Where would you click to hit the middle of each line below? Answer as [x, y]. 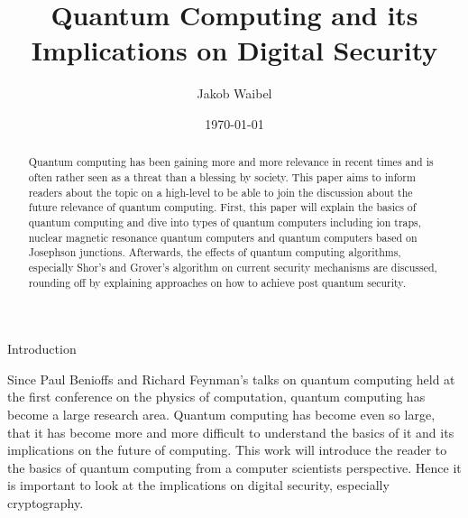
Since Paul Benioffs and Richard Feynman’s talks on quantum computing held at [231, 379]
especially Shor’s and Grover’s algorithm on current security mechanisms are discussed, [233, 267]
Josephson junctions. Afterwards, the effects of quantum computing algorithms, [215, 252]
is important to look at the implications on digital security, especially [198, 485]
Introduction [42, 349]
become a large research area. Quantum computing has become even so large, [221, 414]
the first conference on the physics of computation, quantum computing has [216, 397]
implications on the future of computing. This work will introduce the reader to [227, 450]
